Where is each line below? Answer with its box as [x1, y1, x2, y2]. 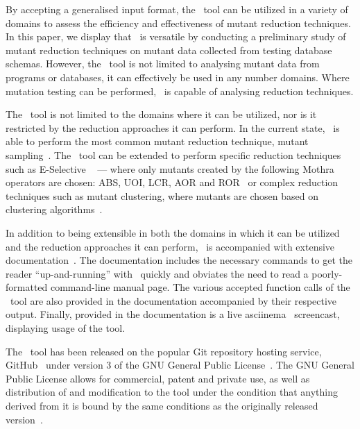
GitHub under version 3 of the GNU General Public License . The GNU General [6, 357, 354, 372]
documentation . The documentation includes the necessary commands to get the [6, 253, 353, 267]
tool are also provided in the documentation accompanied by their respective [10, 293, 337, 308]
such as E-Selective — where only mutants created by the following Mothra [6, 161, 334, 176]
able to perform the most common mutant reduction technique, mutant [6, 134, 309, 149]
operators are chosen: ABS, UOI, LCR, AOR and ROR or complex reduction [6, 175, 338, 190]
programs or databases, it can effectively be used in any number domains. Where [6, 69, 350, 84]
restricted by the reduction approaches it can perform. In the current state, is [6, 120, 340, 135]
